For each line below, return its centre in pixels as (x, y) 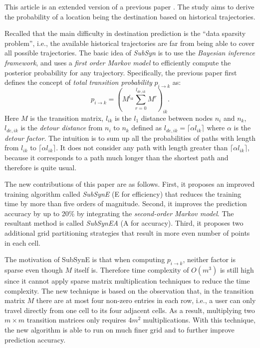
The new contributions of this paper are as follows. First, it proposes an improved (130, 184)
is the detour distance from (62, 128)
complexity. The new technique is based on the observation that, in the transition (129, 290)
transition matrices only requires (76, 320)
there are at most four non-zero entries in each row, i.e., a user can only (146, 300)
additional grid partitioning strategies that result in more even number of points (127, 233)
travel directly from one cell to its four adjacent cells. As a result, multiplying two (130, 310)
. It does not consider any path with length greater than (142, 148)
